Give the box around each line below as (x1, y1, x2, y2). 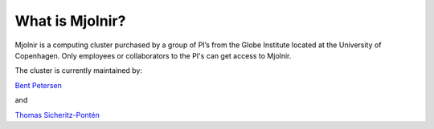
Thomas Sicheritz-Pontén (14, 110, 100, 119)
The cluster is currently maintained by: (14, 66, 142, 75)
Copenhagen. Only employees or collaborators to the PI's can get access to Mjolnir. (14, 50, 292, 60)
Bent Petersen (14, 80, 62, 90)
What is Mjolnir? (14, 12, 126, 30)
